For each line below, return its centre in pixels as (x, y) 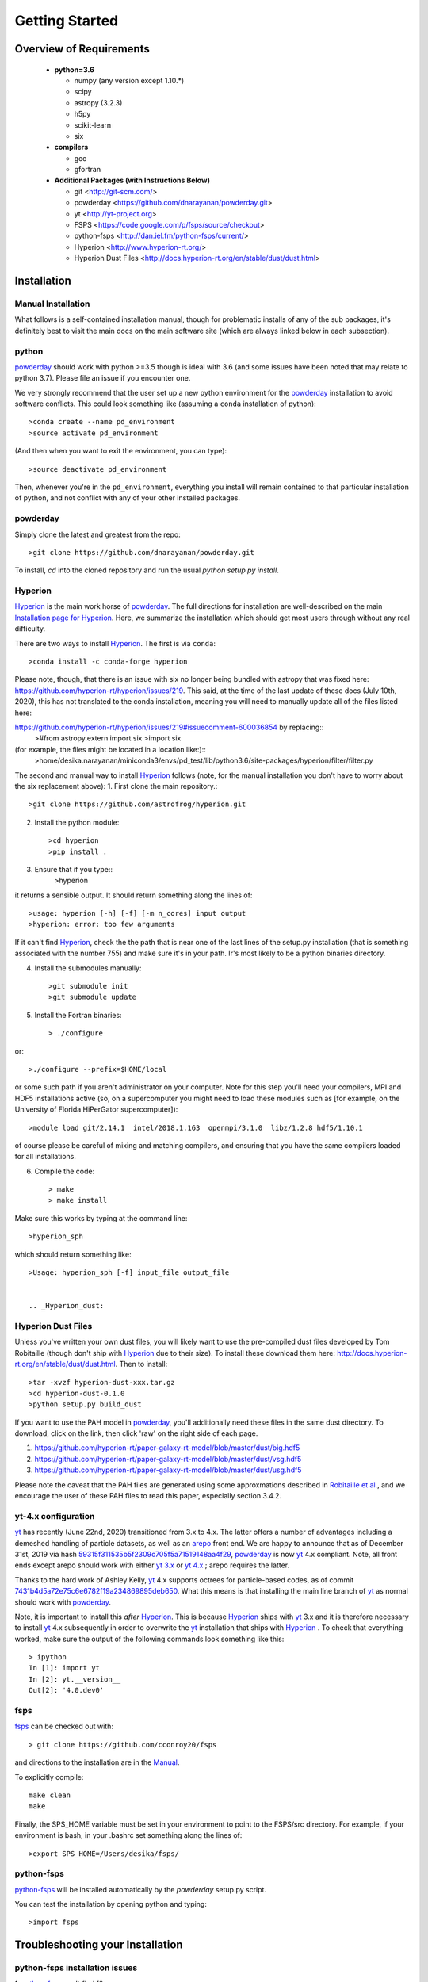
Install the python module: (77, 822)
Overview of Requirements (82, 49)
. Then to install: (141, 1364)
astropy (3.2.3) (98, 102)
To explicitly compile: (49, 1777)
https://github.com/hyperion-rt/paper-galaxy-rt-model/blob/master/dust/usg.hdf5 (168, 1470)
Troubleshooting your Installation (99, 1945)
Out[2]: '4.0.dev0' (67, 1690)
